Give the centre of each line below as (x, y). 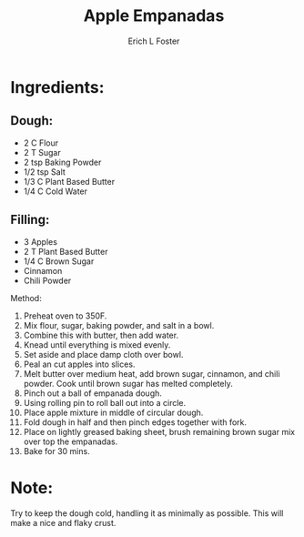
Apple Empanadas (154, 16)
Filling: (30, 220)
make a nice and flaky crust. (63, 522)
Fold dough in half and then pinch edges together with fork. (135, 422)
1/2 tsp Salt (45, 172)
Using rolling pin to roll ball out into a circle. (105, 402)
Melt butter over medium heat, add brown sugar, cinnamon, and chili (152, 373)
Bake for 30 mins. (56, 451)
